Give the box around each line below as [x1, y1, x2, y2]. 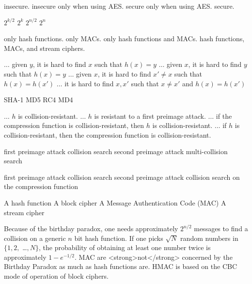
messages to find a [194, 223, 248, 234]
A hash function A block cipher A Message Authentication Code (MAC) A [4, 197, 226, 207]
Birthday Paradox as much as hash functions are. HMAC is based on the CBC [4, 261, 237, 271]
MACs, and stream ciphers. [4, 43, 85, 53]
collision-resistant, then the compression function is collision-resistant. [4, 129, 211, 140]
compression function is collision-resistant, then [4, 120, 144, 130]
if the [216, 110, 232, 121]
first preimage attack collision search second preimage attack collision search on [4, 172, 240, 182]
